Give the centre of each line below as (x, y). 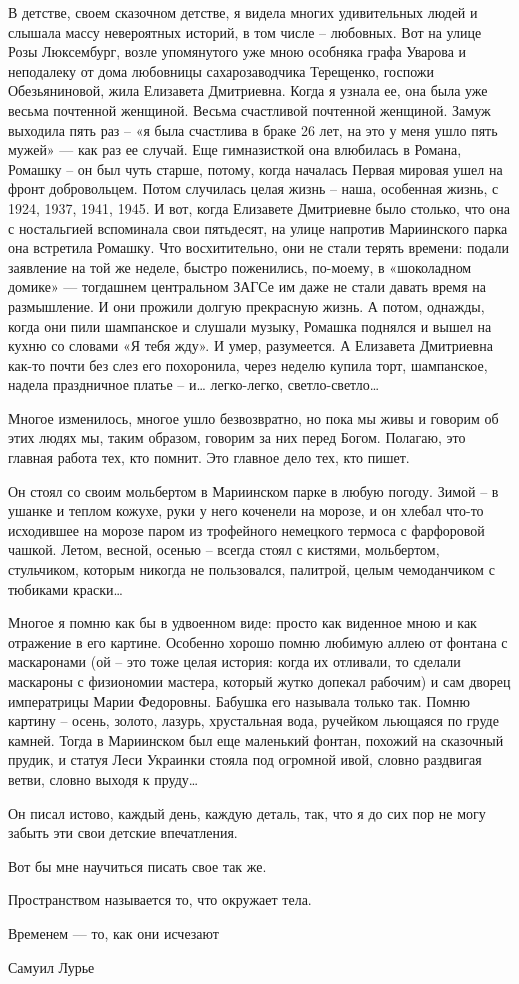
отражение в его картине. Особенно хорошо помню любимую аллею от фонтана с (258, 641)
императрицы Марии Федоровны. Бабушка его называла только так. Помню (239, 700)
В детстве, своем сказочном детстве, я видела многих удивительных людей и (243, 12)
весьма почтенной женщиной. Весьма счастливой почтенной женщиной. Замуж (249, 109)
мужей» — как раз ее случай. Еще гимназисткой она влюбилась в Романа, (235, 149)
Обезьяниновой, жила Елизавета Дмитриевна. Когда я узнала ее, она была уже (248, 90)
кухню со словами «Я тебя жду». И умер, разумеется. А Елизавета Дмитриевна (250, 345)
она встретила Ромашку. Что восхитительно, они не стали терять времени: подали (259, 247)
